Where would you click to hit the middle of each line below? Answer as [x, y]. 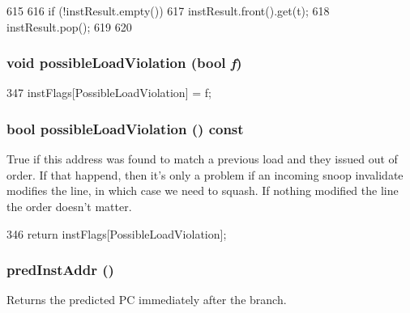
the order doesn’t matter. [69, 206]
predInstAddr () [60, 270]
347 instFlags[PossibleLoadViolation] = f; [109, 93]
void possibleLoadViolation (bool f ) [124, 63]
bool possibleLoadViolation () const [125, 128]
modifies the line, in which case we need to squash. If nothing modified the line [203, 190]
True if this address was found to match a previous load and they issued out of [202, 159]
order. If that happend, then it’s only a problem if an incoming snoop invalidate [205, 174]
